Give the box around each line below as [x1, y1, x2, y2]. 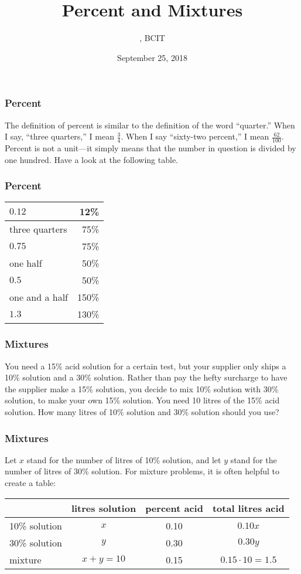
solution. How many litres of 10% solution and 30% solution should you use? [5, 406, 279, 418]
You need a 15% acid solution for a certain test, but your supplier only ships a [5, 359, 286, 372]
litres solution [71, 501, 136, 515]
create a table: [5, 477, 56, 489]
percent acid [145, 501, 203, 515]
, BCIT [139, 32, 165, 44]
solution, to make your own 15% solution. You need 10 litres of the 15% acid [5, 394, 280, 406]
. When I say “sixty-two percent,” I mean [121, 130, 269, 142]
